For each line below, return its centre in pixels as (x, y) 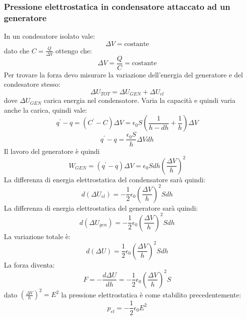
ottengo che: (74, 50)
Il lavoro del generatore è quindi (52, 151)
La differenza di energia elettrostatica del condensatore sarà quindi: (105, 179)
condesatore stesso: (32, 84)
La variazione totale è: (37, 236)
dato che (17, 50)
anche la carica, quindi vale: (45, 110)
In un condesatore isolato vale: (50, 36)
